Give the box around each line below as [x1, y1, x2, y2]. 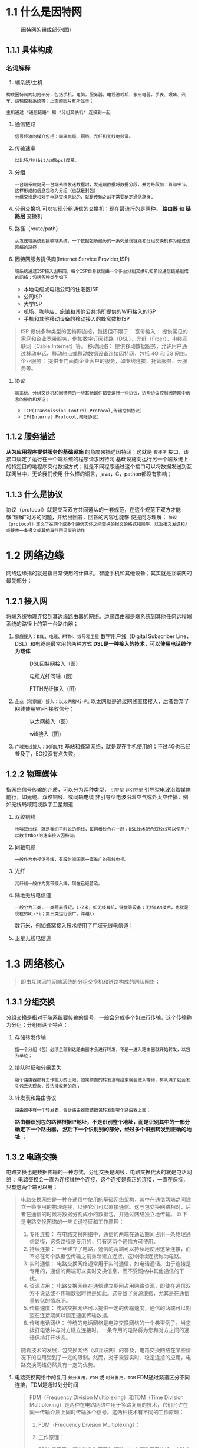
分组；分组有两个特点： [11, 1021, 68, 1028]
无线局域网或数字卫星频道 [11, 801, 74, 808]
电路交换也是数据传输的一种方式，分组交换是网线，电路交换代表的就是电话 [6, 1169, 187, 1176]
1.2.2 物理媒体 [6, 769, 58, 779]
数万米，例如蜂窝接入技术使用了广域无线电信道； [14, 922, 134, 929]
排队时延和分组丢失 [14, 1064, 62, 1071]
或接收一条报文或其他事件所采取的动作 [6, 528, 85, 533]
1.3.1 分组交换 [6, 997, 55, 1007]
